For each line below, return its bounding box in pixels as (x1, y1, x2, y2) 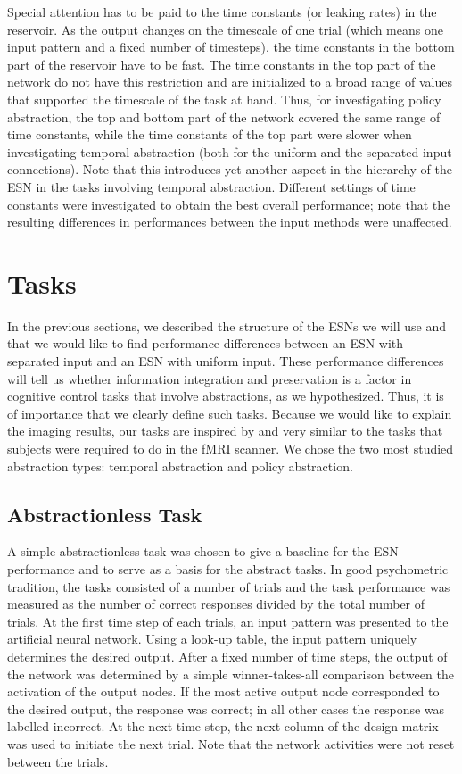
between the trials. (7, 752, 109, 770)
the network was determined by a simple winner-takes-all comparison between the (7, 664, 454, 683)
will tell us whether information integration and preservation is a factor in (7, 369, 412, 387)
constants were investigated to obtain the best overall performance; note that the (7, 195, 450, 213)
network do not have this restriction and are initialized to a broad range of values (7, 72, 453, 91)
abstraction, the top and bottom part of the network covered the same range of (7, 107, 441, 126)
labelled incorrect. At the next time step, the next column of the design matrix (7, 717, 439, 736)
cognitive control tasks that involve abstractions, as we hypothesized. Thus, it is (7, 387, 444, 405)
